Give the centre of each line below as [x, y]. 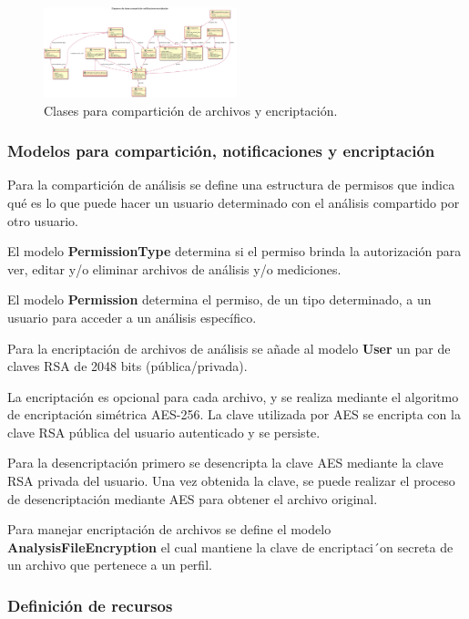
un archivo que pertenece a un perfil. [110, 565]
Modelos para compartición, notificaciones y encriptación [221, 151]
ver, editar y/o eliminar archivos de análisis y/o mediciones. [174, 268]
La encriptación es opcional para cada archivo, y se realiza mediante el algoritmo [233, 396]
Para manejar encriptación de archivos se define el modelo [169, 529]
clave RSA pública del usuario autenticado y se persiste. [164, 432]
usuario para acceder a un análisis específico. [132, 317]
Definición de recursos [90, 605]
